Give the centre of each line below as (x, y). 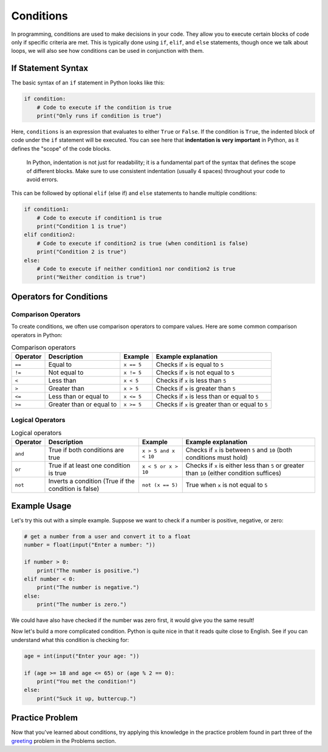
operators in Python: (37, 335)
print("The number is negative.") (88, 587)
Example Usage (41, 506)
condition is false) (74, 489)
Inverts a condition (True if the (91, 481)
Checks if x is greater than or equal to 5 (212, 405)
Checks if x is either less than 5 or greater (245, 466)
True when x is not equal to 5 (227, 485)
